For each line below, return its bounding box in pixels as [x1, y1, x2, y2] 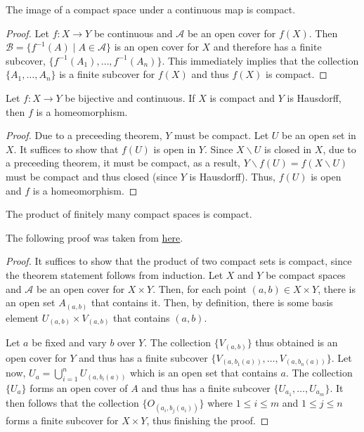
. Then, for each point [152, 281, 247, 296]
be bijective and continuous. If [65, 90, 195, 105]
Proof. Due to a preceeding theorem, [6, 128, 162, 143]
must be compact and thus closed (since [6, 169, 178, 183]
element [6, 310, 39, 325]
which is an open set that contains [130, 365, 278, 380]
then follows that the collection [6, 395, 139, 410]
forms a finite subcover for [6, 413, 119, 427]
